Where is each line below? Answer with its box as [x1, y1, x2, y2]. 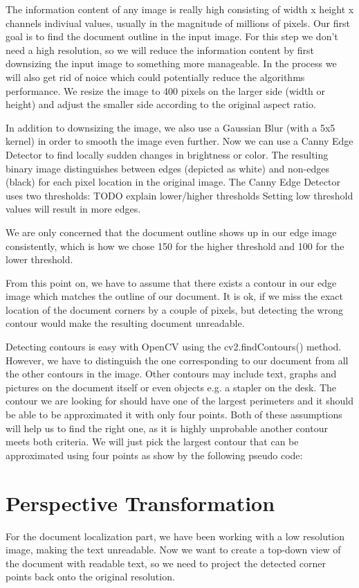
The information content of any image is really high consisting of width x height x [6, 2, 354, 16]
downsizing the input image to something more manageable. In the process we [6, 56, 337, 71]
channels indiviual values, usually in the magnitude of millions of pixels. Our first [6, 15, 350, 30]
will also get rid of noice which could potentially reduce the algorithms [6, 69, 305, 84]
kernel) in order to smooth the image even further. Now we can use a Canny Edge [6, 134, 353, 148]
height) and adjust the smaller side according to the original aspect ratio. [6, 97, 316, 112]
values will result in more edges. [6, 202, 141, 216]
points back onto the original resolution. [6, 569, 175, 584]
